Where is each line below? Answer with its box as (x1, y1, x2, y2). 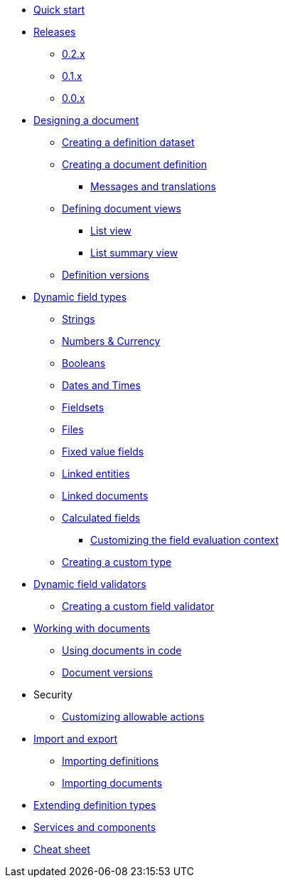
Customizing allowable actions (62, 711, 205, 723)
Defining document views (62, 202, 181, 215)
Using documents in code (62, 644, 182, 656)
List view (90, 224, 131, 237)
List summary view (90, 247, 178, 259)
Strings (62, 313, 95, 325)
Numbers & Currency (62, 335, 161, 347)
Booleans (62, 357, 106, 369)
